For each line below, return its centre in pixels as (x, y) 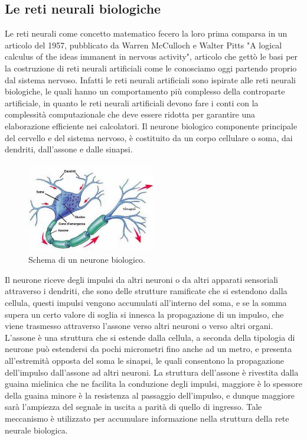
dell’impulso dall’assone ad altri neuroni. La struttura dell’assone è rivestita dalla (152, 372)
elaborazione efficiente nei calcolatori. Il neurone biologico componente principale (151, 126)
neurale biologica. (36, 430)
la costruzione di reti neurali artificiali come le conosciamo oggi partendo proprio (151, 68)
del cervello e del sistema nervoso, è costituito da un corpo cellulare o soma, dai (149, 137)
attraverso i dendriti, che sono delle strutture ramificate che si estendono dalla (146, 291)
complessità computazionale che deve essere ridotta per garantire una (130, 114)
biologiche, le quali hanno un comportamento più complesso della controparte (145, 91)
